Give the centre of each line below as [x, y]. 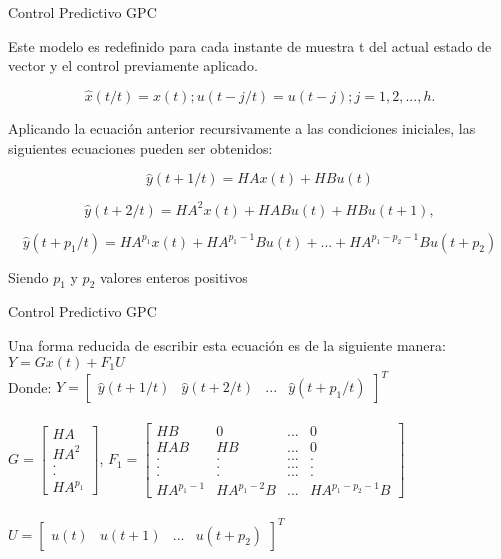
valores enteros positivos [173, 276]
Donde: [30, 386]
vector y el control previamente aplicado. [133, 65]
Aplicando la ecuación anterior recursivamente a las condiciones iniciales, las [242, 128]
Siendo [28, 276]
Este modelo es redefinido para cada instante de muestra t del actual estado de [250, 45]
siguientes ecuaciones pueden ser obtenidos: [140, 147]
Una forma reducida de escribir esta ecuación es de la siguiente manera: [227, 345]
